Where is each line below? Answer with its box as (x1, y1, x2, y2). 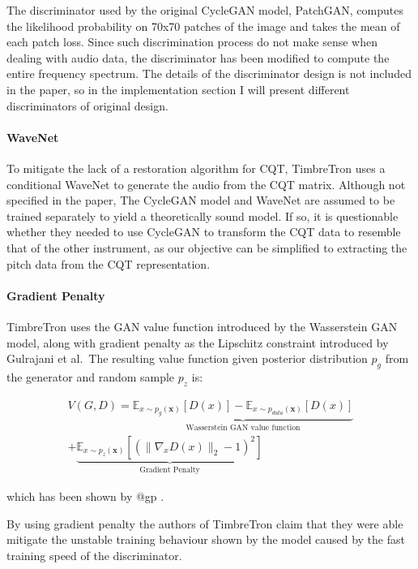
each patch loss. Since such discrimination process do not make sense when (6, 33, 377, 50)
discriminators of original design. (6, 97, 168, 114)
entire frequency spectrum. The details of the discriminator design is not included (6, 65, 412, 82)
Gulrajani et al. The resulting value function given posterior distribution (6, 350, 368, 367)
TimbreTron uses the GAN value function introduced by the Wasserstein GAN (6, 317, 398, 334)
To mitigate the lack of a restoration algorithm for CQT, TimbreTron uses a (6, 159, 386, 176)
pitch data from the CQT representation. (6, 255, 211, 272)
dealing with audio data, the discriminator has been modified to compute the (6, 49, 390, 66)
